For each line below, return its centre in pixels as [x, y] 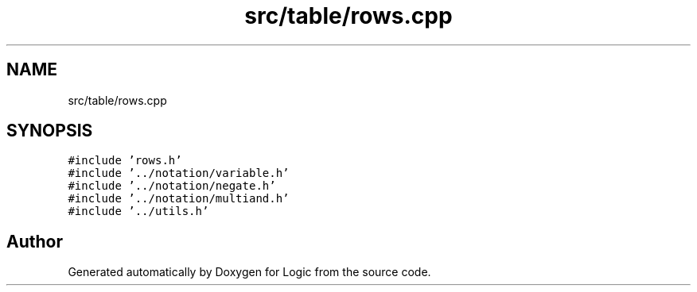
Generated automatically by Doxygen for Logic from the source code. [249, 272]
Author [35, 241]
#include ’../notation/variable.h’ [179, 173]
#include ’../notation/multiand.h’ [179, 199]
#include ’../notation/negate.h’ [172, 186]
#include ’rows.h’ [125, 161]
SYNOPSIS [50, 131]
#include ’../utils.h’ [138, 211]
